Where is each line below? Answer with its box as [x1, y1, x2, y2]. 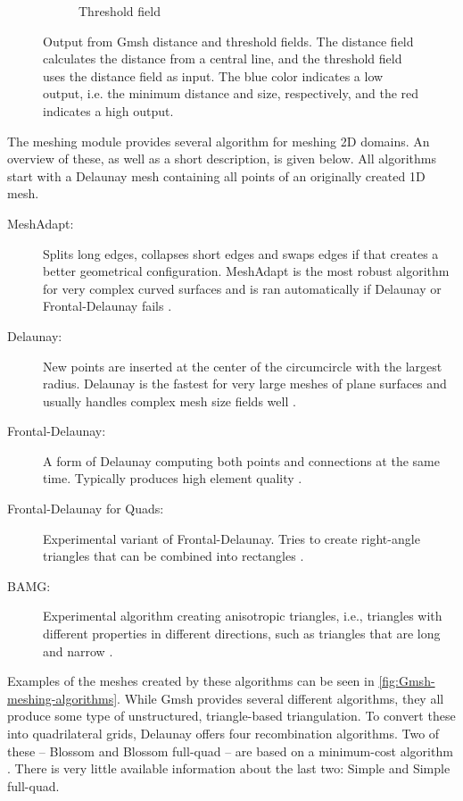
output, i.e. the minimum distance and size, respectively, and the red [43, 84, 419, 103]
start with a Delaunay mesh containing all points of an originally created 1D [7, 166, 426, 185]
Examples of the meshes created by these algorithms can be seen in [7, 672, 375, 690]
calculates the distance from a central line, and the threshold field [43, 49, 402, 68]
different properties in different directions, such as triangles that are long [43, 624, 441, 643]
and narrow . [43, 641, 113, 660]
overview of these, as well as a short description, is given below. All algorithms [7, 149, 436, 168]
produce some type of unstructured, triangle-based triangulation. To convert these [7, 706, 456, 725]
